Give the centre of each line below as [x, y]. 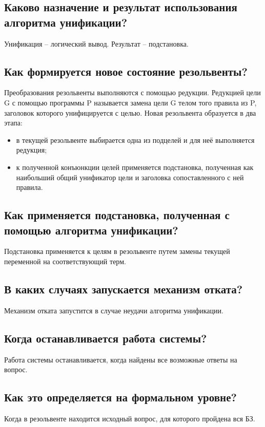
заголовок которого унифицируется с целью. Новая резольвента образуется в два [130, 112]
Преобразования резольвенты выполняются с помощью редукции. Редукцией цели [132, 92]
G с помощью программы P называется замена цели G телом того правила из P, [130, 102]
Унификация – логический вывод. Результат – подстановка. [96, 43]
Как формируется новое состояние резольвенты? [126, 71]
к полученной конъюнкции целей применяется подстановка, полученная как [135, 167]
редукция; [32, 150]
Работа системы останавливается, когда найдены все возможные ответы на [121, 359]
